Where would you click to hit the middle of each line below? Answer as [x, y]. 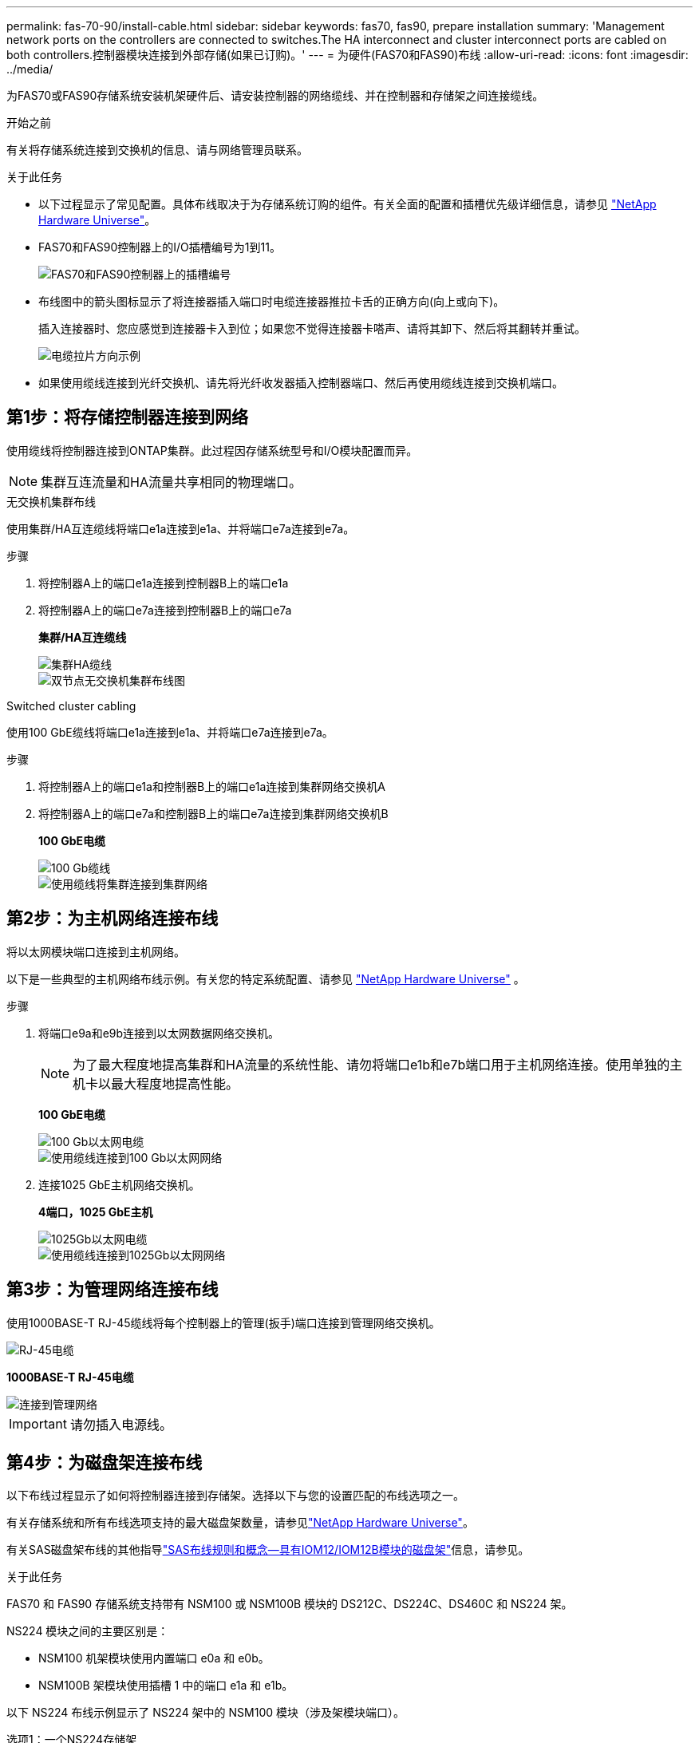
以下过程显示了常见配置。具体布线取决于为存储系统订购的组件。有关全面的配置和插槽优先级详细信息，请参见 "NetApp [348, 204]
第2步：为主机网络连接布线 [113, 919]
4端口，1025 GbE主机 [96, 1211]
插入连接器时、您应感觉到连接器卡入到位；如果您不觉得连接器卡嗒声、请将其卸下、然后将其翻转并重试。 [312, 328]
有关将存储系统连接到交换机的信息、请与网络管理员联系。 [157, 150]
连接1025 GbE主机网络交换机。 [119, 1184]
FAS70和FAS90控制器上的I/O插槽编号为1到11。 [160, 247]
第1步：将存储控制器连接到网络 [128, 417]
